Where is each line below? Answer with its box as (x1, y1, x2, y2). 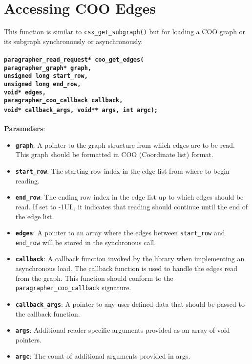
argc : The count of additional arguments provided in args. (15, 351, 190, 361)
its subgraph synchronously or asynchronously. (4, 36, 143, 46)
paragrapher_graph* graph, (4, 64, 91, 71)
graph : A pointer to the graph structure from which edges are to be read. (15, 139, 235, 150)
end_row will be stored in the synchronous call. (15, 237, 156, 247)
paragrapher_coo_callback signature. (15, 282, 131, 293)
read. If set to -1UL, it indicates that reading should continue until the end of (15, 201, 248, 211)
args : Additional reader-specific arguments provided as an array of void (15, 325, 230, 335)
